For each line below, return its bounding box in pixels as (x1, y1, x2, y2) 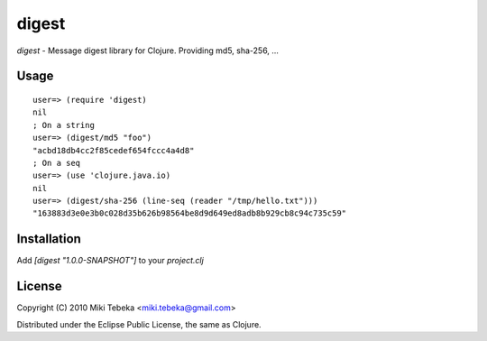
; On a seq (32, 158, 81, 168)
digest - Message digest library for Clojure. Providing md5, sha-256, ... (16, 45, 280, 56)
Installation (16, 231, 81, 247)
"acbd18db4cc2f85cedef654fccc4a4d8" (32, 145, 195, 155)
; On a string (32, 120, 95, 130)
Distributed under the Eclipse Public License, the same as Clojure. (16, 318, 262, 329)
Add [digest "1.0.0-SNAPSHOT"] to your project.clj (16, 255, 205, 266)
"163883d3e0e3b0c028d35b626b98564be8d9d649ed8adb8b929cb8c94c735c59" (32, 208, 347, 218)
